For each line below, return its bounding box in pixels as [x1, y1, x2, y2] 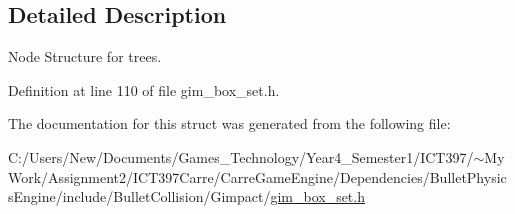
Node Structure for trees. [8, 46, 162, 67]
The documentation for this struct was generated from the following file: [8, 113, 451, 134]
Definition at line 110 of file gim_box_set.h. [8, 79, 280, 100]
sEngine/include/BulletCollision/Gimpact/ [8, 186, 271, 207]
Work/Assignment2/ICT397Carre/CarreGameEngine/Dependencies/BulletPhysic [8, 166, 507, 187]
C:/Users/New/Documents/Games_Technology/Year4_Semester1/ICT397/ [8, 146, 474, 167]
